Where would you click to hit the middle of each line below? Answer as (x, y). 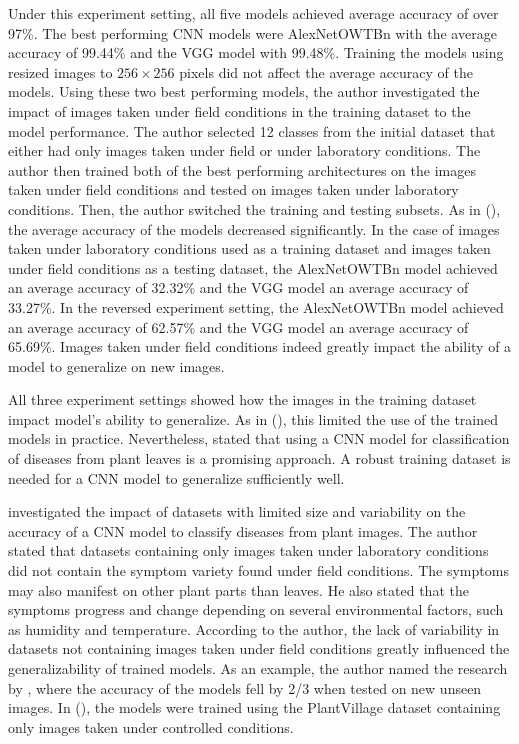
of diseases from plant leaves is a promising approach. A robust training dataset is (259, 458)
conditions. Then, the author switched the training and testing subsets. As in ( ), (254, 208)
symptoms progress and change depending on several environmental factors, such (256, 609)
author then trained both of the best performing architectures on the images (242, 169)
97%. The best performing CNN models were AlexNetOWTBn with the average (252, 32)
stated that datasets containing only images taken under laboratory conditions (248, 550)
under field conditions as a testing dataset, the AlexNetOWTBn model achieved (253, 267)
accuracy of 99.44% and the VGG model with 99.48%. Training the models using (256, 52)
